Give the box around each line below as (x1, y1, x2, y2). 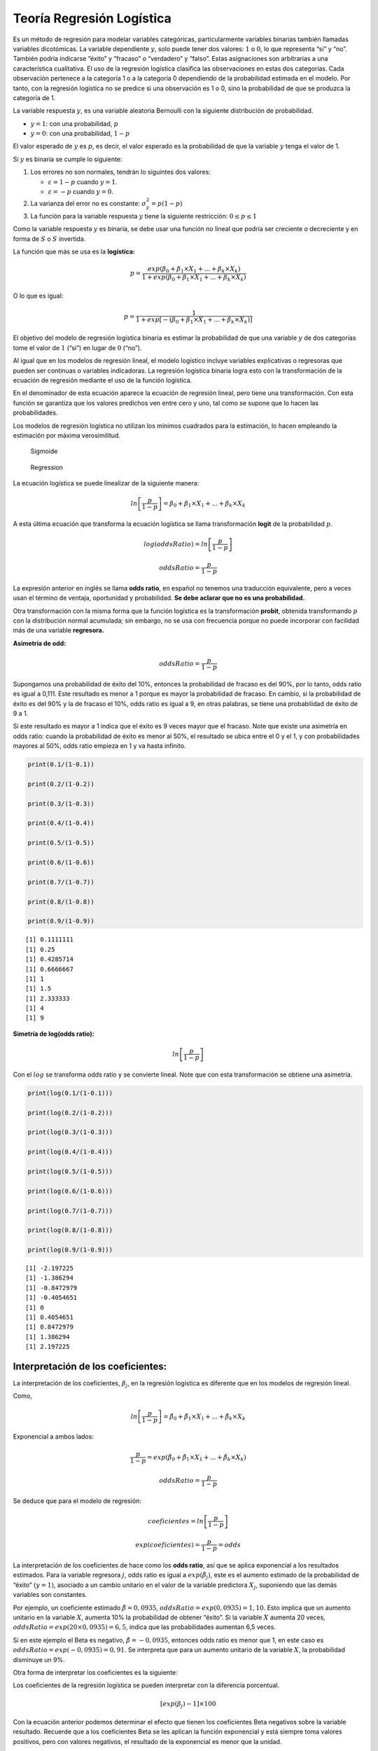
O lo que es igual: (13, 291, 64, 300)
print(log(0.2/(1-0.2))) (27, 1109, 113, 1116)
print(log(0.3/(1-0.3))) (27, 1128, 113, 1136)
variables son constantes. (13, 1591, 87, 1599)
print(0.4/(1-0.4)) (27, 819, 94, 827)
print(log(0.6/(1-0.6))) (27, 1187, 113, 1195)
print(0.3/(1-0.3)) (27, 799, 94, 808)
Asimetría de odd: (13, 639, 66, 647)
